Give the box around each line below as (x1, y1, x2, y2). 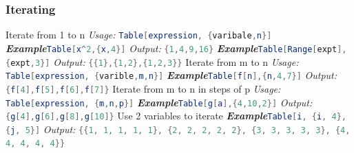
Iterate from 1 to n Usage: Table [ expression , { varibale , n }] (6, 27, 272, 42)
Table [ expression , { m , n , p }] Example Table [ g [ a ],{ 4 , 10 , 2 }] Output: (6, 95, 313, 109)
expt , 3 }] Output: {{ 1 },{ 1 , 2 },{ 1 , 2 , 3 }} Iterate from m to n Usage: (10, 54, 299, 69)
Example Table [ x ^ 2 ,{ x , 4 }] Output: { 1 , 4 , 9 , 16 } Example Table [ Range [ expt (6, 40, 337, 55)
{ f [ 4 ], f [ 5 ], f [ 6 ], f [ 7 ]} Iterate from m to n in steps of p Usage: (6, 81, 281, 95)
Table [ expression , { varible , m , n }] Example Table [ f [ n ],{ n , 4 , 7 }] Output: (6, 68, 337, 82)
